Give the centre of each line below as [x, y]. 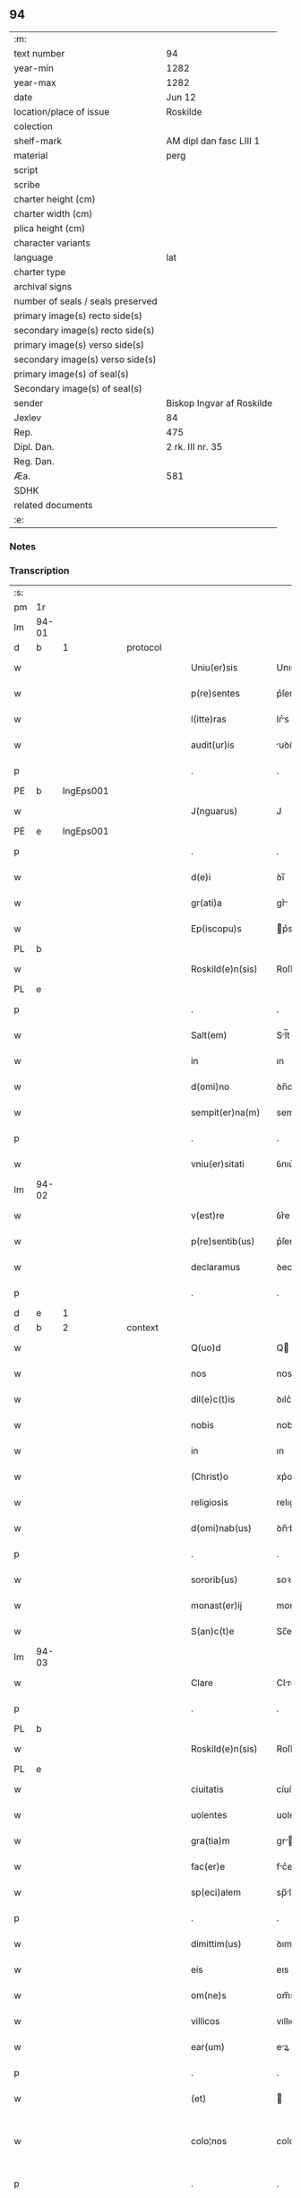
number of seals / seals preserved [86, 301]
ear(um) [208, 2047]
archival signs [43, 286]
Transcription [39, 570]
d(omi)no [211, 1086]
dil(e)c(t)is [213, 1399]
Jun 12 [181, 97]
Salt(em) [209, 1035]
